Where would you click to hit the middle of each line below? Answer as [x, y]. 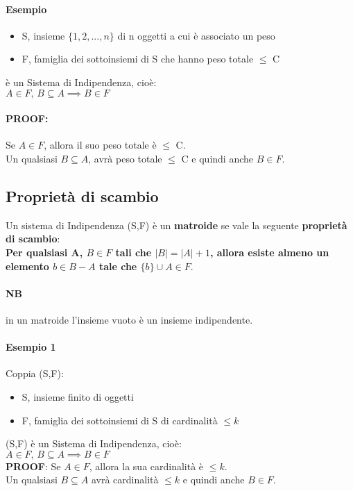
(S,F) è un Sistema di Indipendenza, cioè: [94, 443]
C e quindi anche [217, 158]
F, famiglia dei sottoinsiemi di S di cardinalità [120, 420]
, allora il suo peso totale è [100, 145]
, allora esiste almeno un [269, 252]
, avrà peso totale [125, 158]
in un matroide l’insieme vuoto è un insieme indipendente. [129, 319]
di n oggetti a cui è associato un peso [196, 35]
